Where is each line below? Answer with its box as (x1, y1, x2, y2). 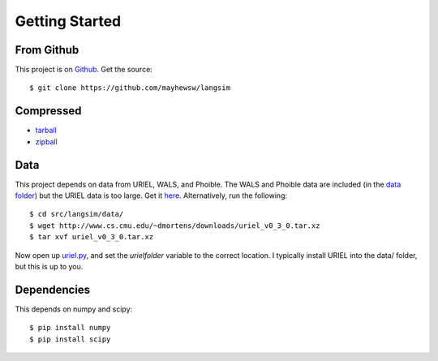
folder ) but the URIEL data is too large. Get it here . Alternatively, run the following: (15, 191, 288, 200)
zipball (35, 136, 58, 146)
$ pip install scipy (29, 334, 111, 344)
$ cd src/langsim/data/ (29, 209, 124, 219)
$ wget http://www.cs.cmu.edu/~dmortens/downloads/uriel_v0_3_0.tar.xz (29, 221, 320, 230)
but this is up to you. (15, 262, 84, 271)
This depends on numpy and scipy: (15, 304, 133, 314)
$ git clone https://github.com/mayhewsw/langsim (29, 84, 231, 92)
